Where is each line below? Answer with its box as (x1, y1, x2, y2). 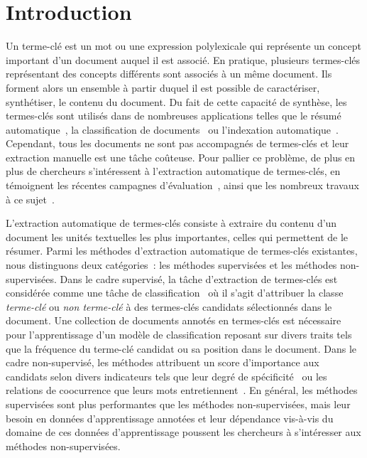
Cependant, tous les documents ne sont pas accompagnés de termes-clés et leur (6, 136, 349, 151)
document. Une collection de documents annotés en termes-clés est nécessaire (6, 313, 341, 328)
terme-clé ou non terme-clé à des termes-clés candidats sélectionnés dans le (6, 299, 332, 314)
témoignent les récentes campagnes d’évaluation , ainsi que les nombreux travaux (6, 178, 359, 193)
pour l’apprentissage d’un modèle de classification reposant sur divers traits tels (6, 327, 352, 341)
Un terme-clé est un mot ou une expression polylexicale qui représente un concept (6, 38, 361, 53)
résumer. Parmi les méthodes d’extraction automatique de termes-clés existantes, (6, 243, 358, 258)
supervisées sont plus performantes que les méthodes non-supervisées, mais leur (6, 396, 351, 411)
